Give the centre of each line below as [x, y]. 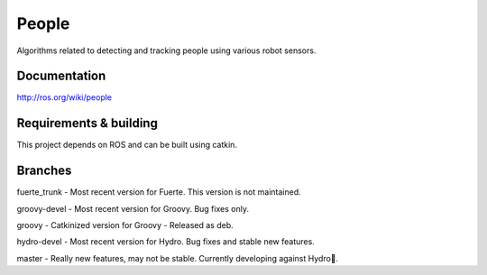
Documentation [61, 76]
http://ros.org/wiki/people [64, 97]
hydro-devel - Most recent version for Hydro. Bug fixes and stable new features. [165, 242]
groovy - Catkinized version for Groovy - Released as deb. [125, 225]
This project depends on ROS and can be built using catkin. [127, 145]
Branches [44, 171]
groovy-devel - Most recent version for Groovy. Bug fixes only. [133, 208]
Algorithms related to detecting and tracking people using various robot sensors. [166, 50]
